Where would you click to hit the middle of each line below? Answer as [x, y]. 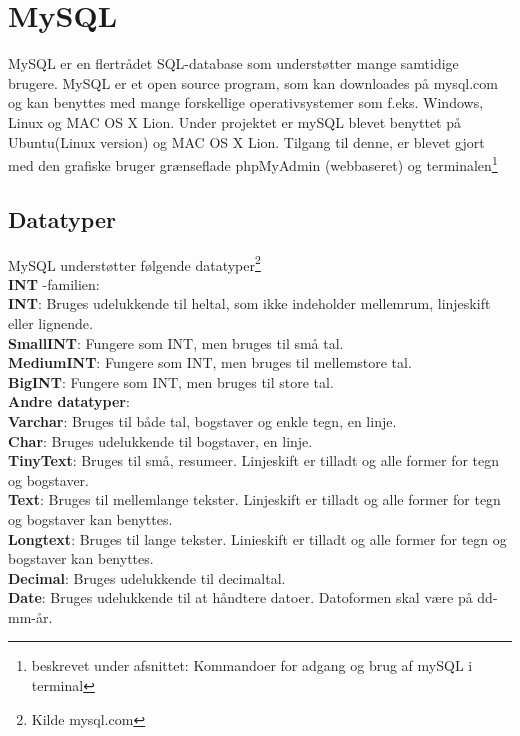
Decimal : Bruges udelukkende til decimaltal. [147, 577]
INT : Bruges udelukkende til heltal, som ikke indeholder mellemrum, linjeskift [249, 303]
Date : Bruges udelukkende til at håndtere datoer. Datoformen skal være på [240, 597]
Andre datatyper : [69, 401]
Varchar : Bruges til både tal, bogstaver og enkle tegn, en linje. [202, 420]
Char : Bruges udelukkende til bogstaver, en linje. [160, 440]
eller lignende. [50, 322]
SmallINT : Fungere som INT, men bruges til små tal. [176, 342]
